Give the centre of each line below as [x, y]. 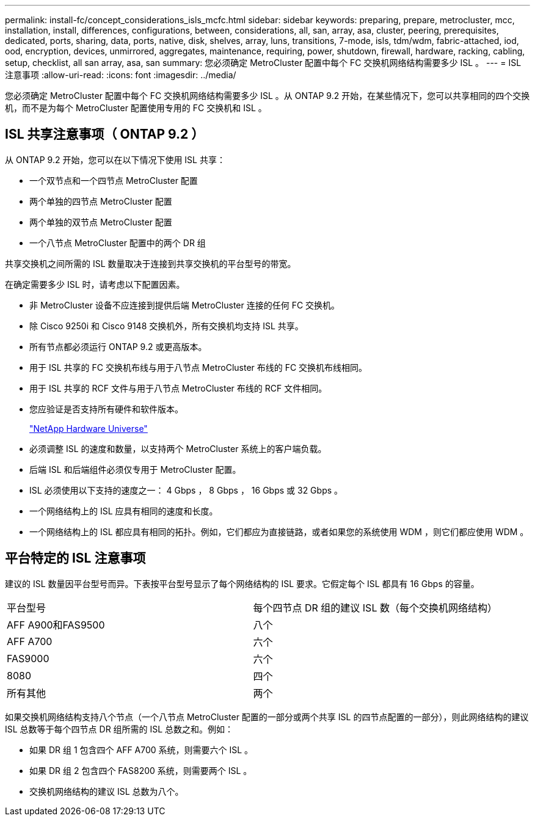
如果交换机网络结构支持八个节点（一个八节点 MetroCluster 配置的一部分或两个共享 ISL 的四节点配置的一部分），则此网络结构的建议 [267, 717]
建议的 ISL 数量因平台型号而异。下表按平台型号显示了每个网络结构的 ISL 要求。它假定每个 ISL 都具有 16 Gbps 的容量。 [242, 583]
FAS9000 [28, 658]
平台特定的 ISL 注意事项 [75, 558]
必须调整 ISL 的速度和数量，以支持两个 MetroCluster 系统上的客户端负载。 [178, 448]
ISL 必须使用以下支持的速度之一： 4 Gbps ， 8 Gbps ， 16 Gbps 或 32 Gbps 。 [186, 490]
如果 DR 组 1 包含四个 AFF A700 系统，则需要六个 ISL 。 [141, 750]
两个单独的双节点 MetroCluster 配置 [101, 222]
